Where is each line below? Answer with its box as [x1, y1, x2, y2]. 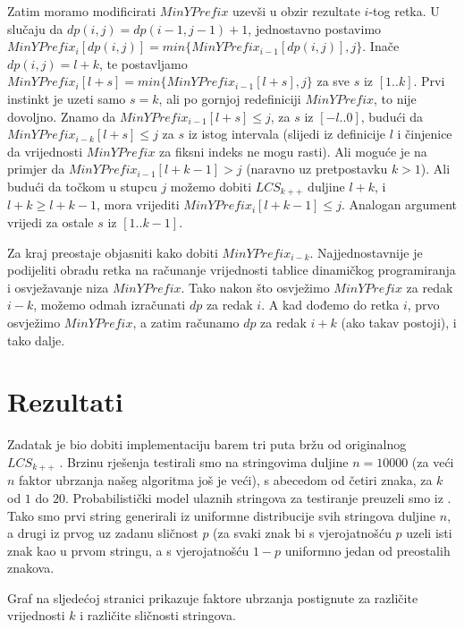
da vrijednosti [7, 141, 83, 160]
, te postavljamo [98, 54, 188, 72]
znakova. [7, 558, 55, 577]
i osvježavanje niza [7, 277, 109, 296]
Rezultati [7, 383, 123, 420]
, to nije [374, 89, 417, 107]
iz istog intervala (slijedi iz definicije [188, 124, 385, 143]
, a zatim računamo [132, 312, 240, 331]
